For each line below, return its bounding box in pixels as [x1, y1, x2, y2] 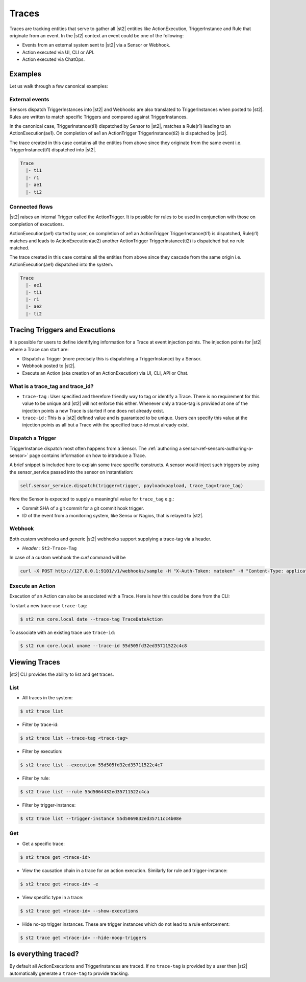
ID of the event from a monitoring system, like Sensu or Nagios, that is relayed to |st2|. [22, 512, 203, 518]
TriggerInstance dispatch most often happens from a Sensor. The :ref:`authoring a [9, 445, 182, 451]
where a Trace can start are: [9, 346, 69, 352]
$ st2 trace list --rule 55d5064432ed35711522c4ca [20, 789, 150, 795]
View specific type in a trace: [22, 894, 84, 900]
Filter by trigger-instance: [22, 802, 76, 808]
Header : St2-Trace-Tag [22, 545, 77, 552]
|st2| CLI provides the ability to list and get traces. [9, 671, 114, 677]
